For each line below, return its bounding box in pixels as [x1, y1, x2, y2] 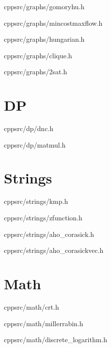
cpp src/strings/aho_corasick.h [4, 229, 94, 239]
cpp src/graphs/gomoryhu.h [4, 1, 84, 11]
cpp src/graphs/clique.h [4, 50, 72, 60]
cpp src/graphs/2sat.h [4, 66, 67, 77]
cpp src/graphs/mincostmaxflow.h [4, 17, 103, 28]
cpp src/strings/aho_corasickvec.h [4, 245, 104, 255]
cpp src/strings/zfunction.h [4, 213, 82, 222]
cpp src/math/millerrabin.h [4, 318, 83, 328]
